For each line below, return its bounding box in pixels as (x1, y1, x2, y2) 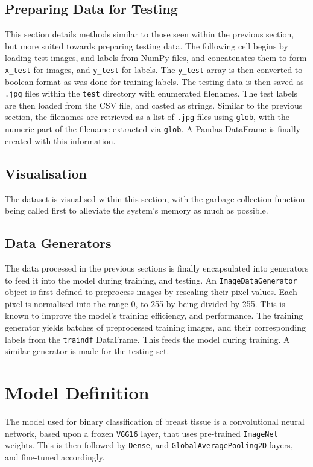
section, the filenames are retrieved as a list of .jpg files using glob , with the (5, 110, 289, 123)
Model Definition (5, 380, 150, 405)
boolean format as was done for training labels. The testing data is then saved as (5, 75, 304, 87)
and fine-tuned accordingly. (5, 450, 105, 463)
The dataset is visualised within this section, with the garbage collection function (5, 192, 305, 205)
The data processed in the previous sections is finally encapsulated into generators (5, 261, 309, 274)
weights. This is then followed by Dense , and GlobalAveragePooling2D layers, (5, 439, 293, 451)
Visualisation (5, 164, 87, 182)
